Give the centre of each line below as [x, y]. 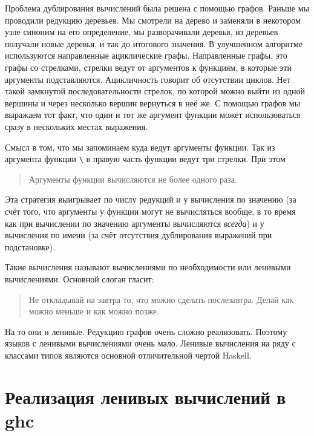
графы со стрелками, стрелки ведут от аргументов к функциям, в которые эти [148, 67]
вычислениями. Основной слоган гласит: [80, 278]
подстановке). [30, 246]
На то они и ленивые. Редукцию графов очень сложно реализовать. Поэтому [146, 331]
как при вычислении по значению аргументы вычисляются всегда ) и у [135, 223]
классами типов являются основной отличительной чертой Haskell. [128, 355]
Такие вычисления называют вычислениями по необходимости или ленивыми [148, 267]
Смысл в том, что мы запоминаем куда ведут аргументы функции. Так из [140, 147]
